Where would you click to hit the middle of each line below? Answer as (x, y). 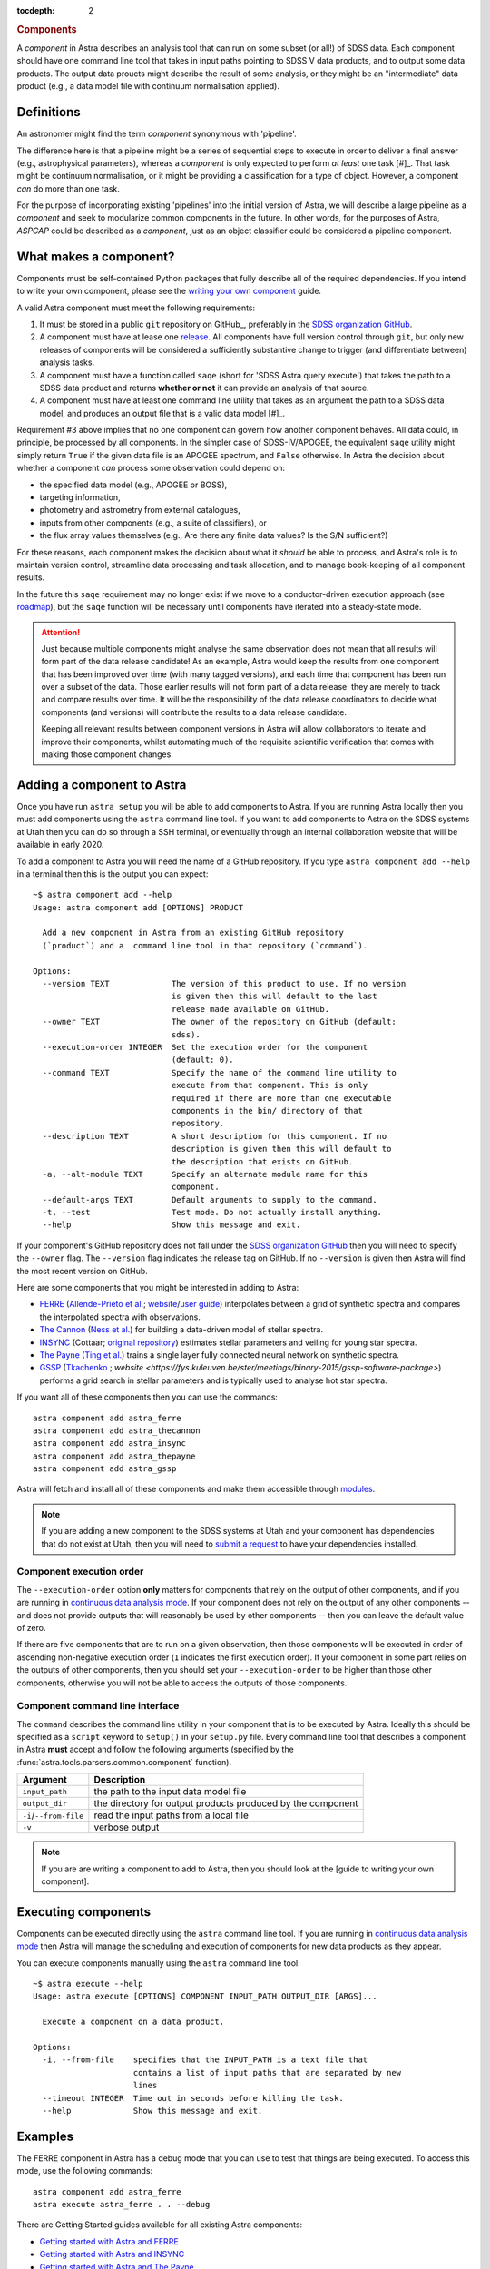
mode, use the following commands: (85, 2171)
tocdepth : (36, 10)
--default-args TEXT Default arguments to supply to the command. (210, 1199)
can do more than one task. (68, 188)
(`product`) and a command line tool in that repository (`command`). (205, 945)
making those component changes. (108, 754)
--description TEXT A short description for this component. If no (215, 1136)
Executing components (84, 1912)
